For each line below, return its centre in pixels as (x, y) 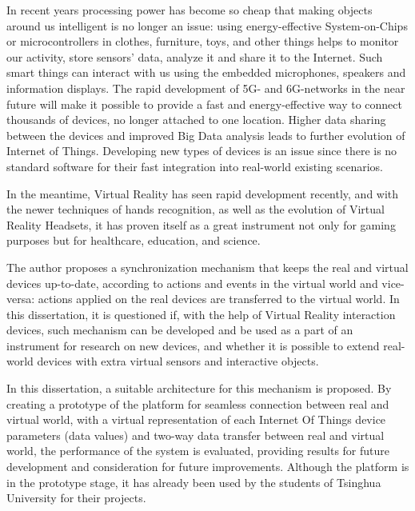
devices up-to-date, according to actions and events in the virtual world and (192, 283)
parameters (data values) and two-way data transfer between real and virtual (196, 435)
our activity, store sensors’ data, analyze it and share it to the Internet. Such (195, 56)
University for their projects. (76, 498)
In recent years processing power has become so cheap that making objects (190, 10)
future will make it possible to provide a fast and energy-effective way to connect (204, 104)
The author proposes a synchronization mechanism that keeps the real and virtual (207, 267)
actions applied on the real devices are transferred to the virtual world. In (219, 299)
